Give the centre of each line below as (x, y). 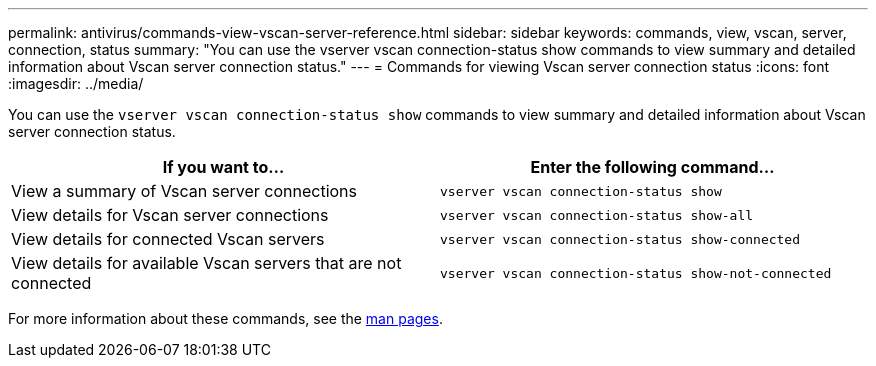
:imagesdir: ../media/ (76, 83)
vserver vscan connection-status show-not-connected (636, 273)
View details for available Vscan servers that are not (206, 263)
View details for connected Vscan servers (168, 239)
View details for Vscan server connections (170, 215)
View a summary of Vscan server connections (184, 191)
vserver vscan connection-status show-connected (620, 239)
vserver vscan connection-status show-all (597, 215)
